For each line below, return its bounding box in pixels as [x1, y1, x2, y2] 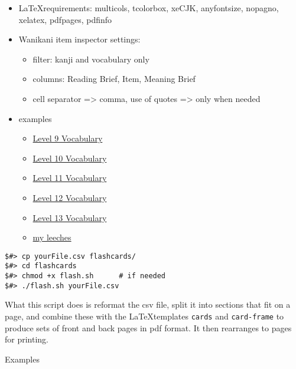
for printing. [5, 333, 49, 345]
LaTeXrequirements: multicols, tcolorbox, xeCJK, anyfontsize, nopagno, [18, 2, 279, 14]
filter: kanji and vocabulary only [32, 52, 149, 65]
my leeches [32, 231, 71, 243]
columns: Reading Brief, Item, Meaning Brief [32, 73, 196, 85]
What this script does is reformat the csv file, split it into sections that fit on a [5, 298, 291, 311]
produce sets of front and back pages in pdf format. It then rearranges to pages [5, 321, 292, 334]
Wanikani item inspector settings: [18, 33, 141, 45]
